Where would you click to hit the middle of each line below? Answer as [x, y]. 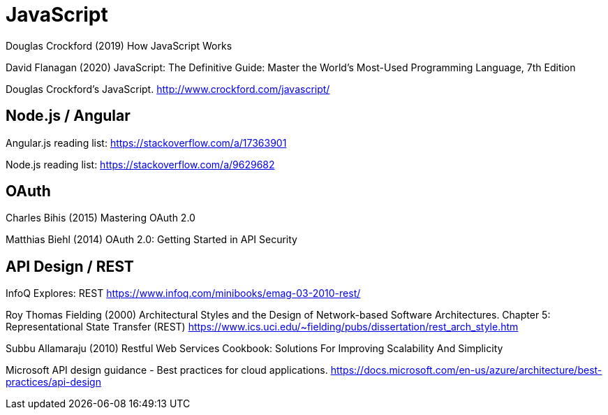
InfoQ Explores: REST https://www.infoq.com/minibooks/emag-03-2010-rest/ [183, 293]
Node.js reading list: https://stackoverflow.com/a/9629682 [140, 164]
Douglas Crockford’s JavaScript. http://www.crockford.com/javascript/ [168, 89]
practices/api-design [53, 382]
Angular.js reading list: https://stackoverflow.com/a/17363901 [146, 143]
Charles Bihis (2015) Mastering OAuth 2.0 [101, 218]
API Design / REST [70, 266]
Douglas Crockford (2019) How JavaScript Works [119, 45]
